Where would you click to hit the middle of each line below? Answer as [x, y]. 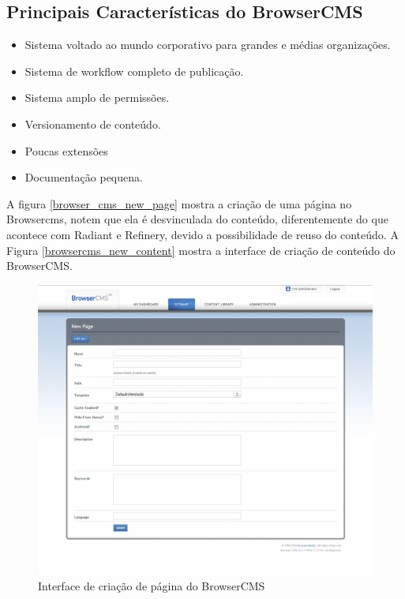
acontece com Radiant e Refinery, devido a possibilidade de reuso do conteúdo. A [202, 234]
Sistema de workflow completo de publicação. [134, 71]
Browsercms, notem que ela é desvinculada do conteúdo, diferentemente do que [197, 219]
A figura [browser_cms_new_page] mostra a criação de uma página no [179, 203]
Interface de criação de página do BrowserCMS [152, 586]
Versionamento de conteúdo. [93, 124]
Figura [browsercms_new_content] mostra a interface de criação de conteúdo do [201, 250]
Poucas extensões [66, 150]
